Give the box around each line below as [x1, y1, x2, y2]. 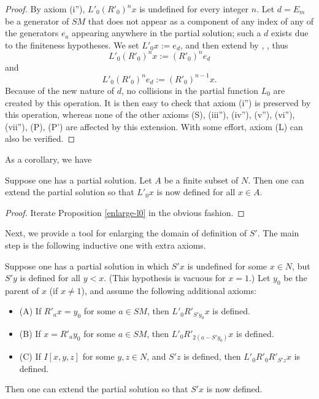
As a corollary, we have [5, 152, 92, 165]
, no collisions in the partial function [121, 83, 259, 96]
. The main [257, 227, 299, 239]
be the [283, 271, 307, 284]
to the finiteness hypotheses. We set [5, 38, 139, 51]
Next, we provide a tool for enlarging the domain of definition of [5, 227, 247, 239]
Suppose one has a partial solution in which [5, 259, 169, 272]
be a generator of [5, 14, 69, 27]
